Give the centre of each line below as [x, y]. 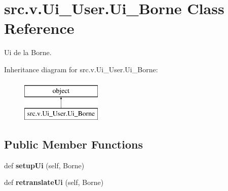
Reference [39, 28]
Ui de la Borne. [28, 52]
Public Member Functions [73, 144]
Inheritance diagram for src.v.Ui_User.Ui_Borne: [81, 69]
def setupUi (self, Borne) [44, 165]
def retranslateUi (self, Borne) [54, 182]
